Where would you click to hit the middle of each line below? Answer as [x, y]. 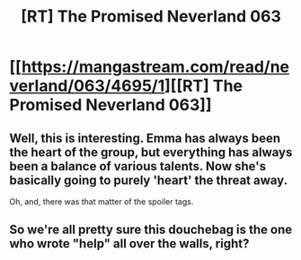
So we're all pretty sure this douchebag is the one [151, 230]
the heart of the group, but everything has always [151, 152]
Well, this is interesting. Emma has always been [145, 138]
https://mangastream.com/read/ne [155, 67]
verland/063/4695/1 [87, 86]
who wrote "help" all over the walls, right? [129, 244]
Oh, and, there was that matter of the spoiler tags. [102, 202]
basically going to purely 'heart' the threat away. [149, 180]
